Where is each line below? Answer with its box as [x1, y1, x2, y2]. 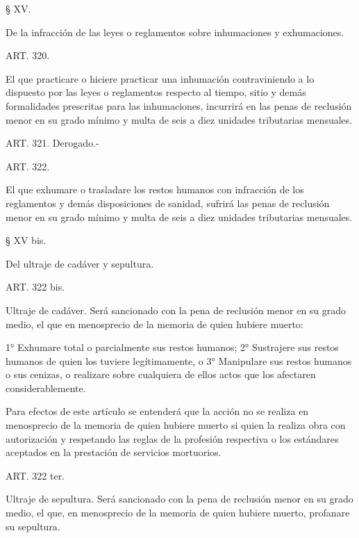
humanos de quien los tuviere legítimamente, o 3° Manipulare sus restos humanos [6, 353, 352, 368]
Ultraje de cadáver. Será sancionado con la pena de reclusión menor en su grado [6, 302, 347, 317]
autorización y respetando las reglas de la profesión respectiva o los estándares [6, 431, 339, 446]
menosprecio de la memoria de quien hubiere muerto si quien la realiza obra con [6, 418, 346, 432]
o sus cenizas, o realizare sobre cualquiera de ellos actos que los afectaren [6, 367, 316, 382]
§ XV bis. [6, 233, 47, 247]
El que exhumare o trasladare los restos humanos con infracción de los [6, 182, 304, 197]
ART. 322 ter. [6, 468, 65, 482]
